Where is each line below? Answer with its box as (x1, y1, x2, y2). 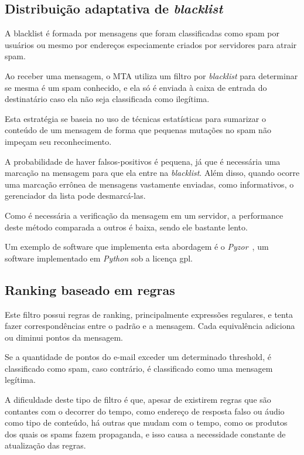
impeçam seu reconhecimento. (5, 135, 112, 147)
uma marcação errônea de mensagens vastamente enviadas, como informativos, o (5, 178, 294, 190)
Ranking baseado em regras (5, 280, 175, 298)
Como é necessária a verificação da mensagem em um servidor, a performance (5, 209, 283, 221)
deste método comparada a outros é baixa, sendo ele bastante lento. (5, 220, 248, 233)
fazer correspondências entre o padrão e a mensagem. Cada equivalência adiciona (5, 320, 295, 332)
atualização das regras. (5, 439, 86, 451)
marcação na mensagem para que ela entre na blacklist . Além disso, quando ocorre (5, 167, 300, 179)
